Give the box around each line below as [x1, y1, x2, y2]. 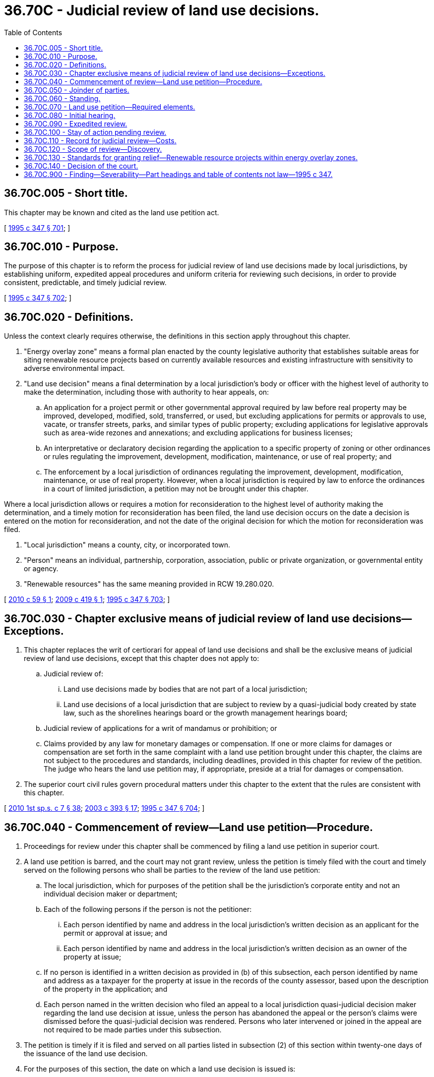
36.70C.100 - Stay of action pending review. [24, 127, 167, 136]
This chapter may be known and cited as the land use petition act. [4, 208, 219, 217]
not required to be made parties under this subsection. [44, 1025, 222, 1034]
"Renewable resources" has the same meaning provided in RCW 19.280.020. [24, 580, 274, 589]
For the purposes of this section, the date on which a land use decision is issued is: [24, 1064, 296, 1073]
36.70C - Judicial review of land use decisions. [4, 2, 319, 19]
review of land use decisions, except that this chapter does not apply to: [24, 654, 259, 663]
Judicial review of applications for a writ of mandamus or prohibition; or [44, 724, 277, 733]
